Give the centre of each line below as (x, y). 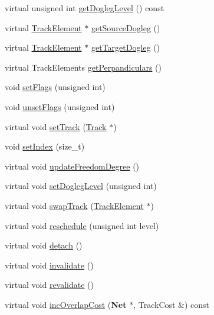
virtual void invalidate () (49, 265)
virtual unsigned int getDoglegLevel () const (85, 8)
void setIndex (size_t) (45, 146)
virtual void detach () (44, 245)
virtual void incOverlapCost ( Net (66, 304)
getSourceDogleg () (126, 27)
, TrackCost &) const (172, 304)
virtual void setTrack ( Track (56, 126)
